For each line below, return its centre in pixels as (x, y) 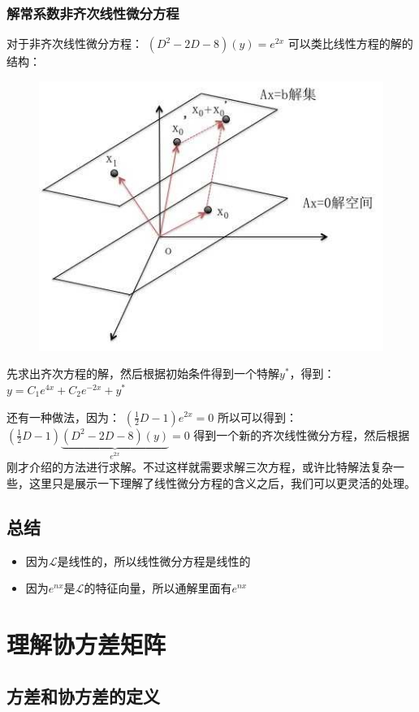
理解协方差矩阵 (86, 644)
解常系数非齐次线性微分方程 (93, 13)
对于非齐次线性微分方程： (75, 43)
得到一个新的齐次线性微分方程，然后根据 (302, 434)
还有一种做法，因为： (63, 417)
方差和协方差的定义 (83, 695)
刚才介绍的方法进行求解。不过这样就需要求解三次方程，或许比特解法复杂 (200, 467)
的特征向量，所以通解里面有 (158, 588)
